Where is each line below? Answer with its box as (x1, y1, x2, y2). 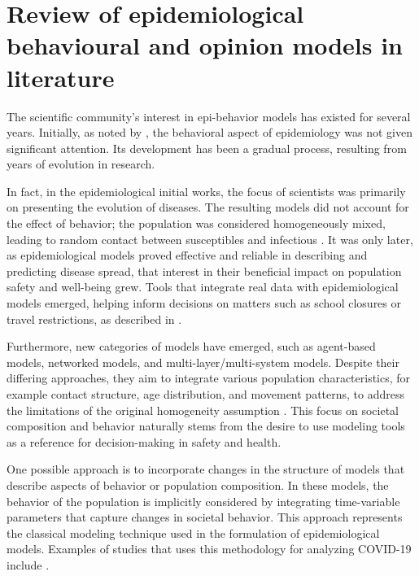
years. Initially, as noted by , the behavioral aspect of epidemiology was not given (7, 124, 412, 141)
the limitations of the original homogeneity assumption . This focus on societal (7, 401, 399, 418)
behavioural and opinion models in (7, 28, 403, 62)
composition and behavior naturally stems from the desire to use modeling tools (7, 417, 405, 434)
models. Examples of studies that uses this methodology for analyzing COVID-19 (7, 540, 412, 557)
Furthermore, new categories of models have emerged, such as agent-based (7, 338, 376, 355)
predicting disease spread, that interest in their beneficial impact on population (7, 262, 402, 279)
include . (7, 556, 50, 573)
